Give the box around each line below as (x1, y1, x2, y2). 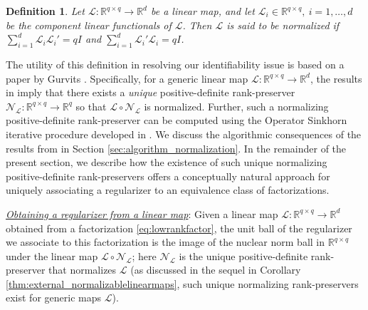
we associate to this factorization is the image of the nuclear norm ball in (6, 234, 325, 249)
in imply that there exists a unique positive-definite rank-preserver (6, 85, 295, 100)
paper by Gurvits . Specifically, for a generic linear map (6, 71, 248, 86)
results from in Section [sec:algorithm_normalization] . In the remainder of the (6, 140, 347, 155)
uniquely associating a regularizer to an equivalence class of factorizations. (6, 182, 330, 197)
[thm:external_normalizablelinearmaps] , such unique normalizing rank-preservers (6, 276, 359, 291)
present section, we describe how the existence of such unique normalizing (6, 155, 327, 170)
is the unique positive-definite (179, 248, 308, 263)
